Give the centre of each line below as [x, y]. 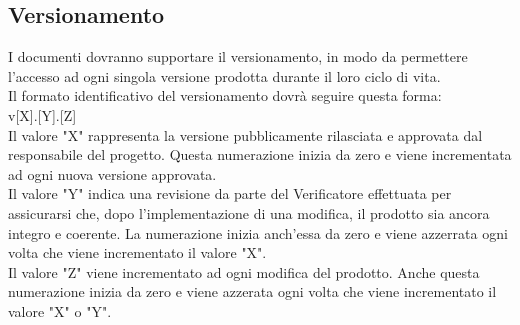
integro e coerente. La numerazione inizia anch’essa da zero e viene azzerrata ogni [258, 232]
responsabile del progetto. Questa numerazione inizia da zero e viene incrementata [260, 154]
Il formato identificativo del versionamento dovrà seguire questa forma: [225, 95]
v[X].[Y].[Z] [42, 114]
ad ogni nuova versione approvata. [112, 173]
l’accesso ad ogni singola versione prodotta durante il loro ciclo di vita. [224, 75]
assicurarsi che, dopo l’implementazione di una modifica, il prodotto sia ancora [249, 212]
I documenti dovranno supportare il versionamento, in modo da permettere [238, 56]
